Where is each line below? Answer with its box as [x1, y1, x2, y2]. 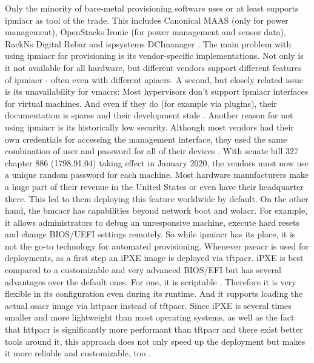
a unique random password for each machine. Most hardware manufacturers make [5, 168, 309, 181]
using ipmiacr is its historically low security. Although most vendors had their [5, 120, 294, 133]
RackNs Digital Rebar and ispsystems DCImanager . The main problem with [5, 37, 292, 50]
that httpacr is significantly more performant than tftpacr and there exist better [5, 323, 303, 336]
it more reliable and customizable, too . [5, 347, 151, 359]
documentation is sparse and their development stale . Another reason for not [5, 109, 293, 121]
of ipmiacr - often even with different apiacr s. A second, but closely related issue [5, 73, 304, 86]
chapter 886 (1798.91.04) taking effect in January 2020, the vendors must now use [5, 156, 309, 169]
